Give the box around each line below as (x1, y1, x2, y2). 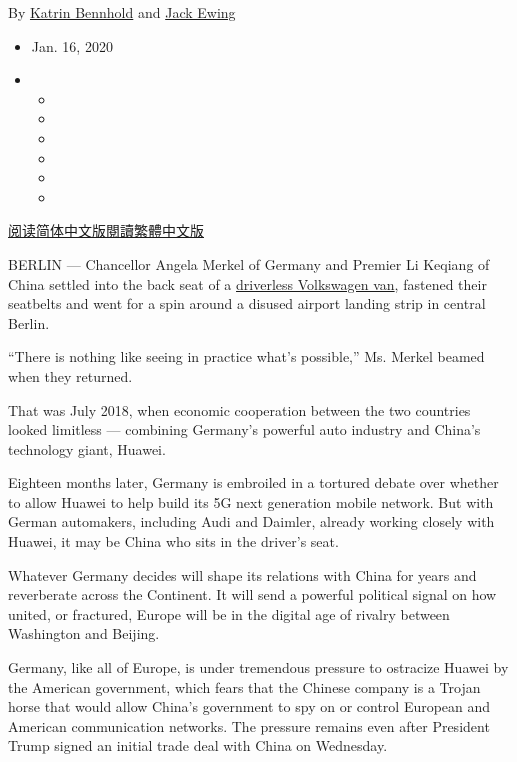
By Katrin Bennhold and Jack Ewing (8, 2, 236, 22)
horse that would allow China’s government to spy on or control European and (8, 696, 491, 717)
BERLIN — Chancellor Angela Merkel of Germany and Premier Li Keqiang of (8, 253, 490, 274)
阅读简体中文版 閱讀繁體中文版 (8, 220, 204, 241)
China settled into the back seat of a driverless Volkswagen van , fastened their (8, 273, 487, 294)
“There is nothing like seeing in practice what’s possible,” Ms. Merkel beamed (8, 346, 485, 367)
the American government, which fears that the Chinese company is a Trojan (8, 676, 481, 697)
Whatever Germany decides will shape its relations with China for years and (8, 564, 477, 585)
